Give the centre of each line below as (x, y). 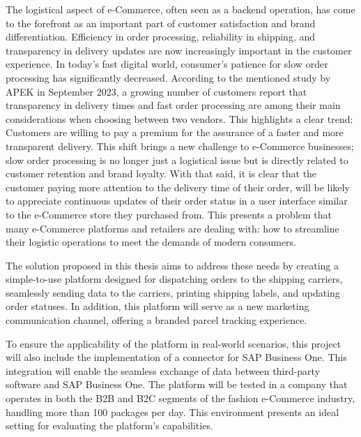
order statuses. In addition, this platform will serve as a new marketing (158, 306)
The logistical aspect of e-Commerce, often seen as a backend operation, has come (180, 9)
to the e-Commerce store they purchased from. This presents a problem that (169, 214)
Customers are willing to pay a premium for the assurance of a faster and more (175, 132)
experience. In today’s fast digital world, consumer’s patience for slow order (167, 64)
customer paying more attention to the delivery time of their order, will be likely (178, 187)
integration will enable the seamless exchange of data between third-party (163, 370)
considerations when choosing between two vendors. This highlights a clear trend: (179, 118)
